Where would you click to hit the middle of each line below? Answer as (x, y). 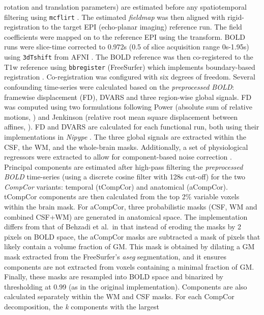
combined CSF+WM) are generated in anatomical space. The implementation (126, 216)
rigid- (236, 17)
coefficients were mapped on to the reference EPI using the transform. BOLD (125, 36)
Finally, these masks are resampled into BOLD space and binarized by (114, 277)
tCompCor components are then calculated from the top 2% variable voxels (122, 196)
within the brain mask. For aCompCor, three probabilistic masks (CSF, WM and (131, 207)
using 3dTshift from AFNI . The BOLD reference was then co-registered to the (129, 57)
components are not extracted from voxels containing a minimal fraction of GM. (129, 266)
